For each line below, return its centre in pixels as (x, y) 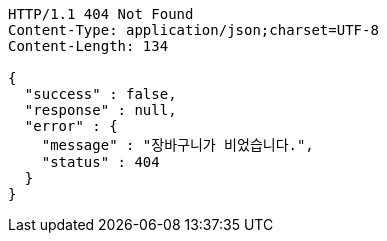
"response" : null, (100, 110)
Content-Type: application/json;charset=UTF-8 (193, 30)
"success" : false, (100, 94)
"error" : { (71, 126)
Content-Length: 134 (88, 46)
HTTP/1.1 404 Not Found (101, 14)
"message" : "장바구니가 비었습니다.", (177, 145)
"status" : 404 (100, 162)
